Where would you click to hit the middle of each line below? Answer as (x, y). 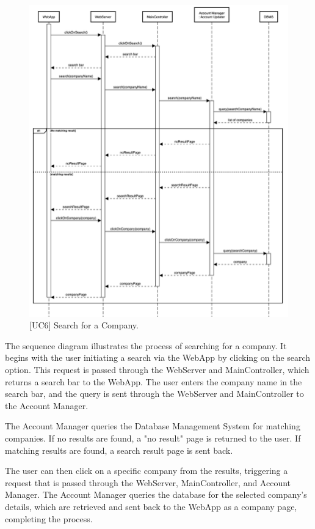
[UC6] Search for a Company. (84, 325)
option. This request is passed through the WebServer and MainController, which (157, 369)
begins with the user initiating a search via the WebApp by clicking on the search (158, 357)
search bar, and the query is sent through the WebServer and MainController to (154, 394)
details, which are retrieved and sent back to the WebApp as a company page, (151, 506)
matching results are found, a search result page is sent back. (119, 450)
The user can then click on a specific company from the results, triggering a (147, 471)
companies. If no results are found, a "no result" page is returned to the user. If (153, 438)
